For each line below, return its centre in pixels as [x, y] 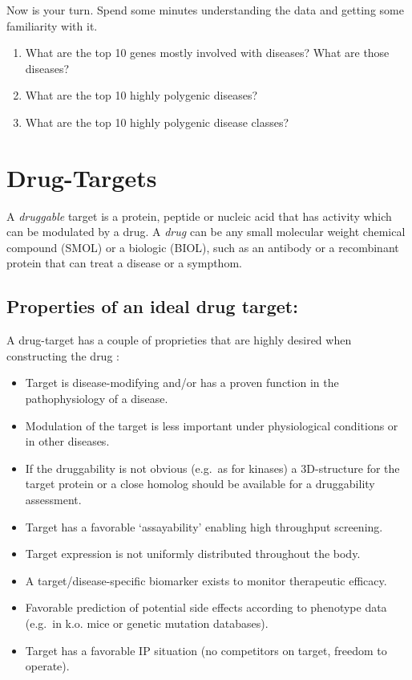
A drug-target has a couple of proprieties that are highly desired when [179, 340]
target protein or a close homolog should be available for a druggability [200, 484]
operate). [47, 666]
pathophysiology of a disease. [97, 399]
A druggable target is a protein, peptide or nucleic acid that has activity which [199, 216]
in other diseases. [67, 441]
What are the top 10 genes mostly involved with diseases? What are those [207, 53]
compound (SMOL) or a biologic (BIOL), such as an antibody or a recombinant [203, 247]
